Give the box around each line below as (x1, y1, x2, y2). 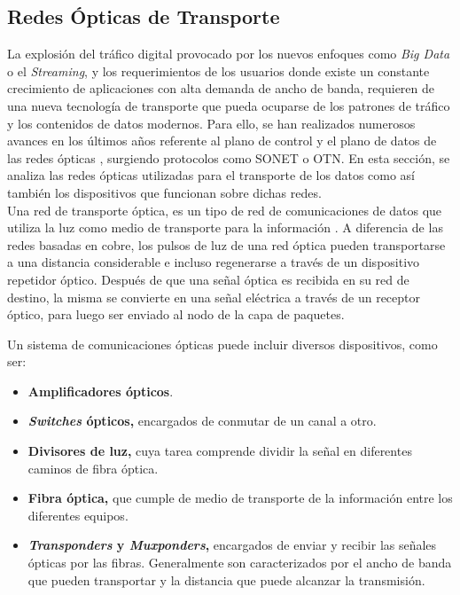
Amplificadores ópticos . (27, 381, 174, 400)
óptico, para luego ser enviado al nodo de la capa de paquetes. (7, 305, 345, 324)
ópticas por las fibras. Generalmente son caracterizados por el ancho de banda (27, 553, 452, 572)
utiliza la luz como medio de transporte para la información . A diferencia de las (7, 218, 443, 237)
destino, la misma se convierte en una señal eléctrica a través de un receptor (7, 287, 421, 306)
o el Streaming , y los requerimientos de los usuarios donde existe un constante (7, 61, 430, 80)
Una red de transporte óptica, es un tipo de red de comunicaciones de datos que (7, 200, 442, 219)
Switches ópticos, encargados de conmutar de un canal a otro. (27, 411, 377, 430)
